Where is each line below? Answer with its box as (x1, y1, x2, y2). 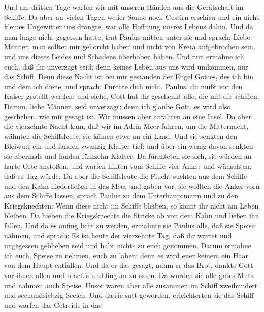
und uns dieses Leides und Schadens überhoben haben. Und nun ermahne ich (4, 51, 244, 61)
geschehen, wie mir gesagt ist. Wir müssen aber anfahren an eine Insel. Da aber (4, 111, 251, 121)
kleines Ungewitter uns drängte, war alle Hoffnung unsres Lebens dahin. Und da (4, 21, 253, 32)
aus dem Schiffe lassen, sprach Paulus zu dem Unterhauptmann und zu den (4, 190, 239, 201)
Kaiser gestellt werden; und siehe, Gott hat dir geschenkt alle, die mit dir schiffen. (4, 91, 259, 101)
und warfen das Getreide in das (4, 299, 102, 310)
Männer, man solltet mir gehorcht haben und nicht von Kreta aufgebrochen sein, (4, 41, 255, 52)
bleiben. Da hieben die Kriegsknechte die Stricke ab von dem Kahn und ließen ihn (4, 210, 259, 221)
